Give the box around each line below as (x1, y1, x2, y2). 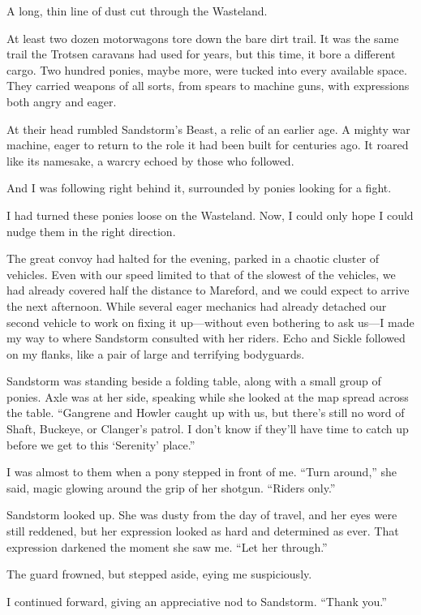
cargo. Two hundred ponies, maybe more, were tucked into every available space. (6, 61, 407, 78)
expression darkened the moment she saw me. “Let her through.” (6, 538, 328, 555)
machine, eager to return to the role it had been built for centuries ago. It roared (6, 136, 409, 153)
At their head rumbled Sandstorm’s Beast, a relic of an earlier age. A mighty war (6, 120, 410, 137)
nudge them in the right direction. (6, 222, 176, 239)
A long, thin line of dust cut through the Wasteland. (6, 2, 268, 19)
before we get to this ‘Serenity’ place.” (6, 436, 195, 453)
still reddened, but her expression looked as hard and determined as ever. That (6, 523, 399, 540)
